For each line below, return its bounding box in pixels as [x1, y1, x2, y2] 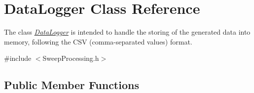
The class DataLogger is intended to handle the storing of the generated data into [4, 27, 251, 37]
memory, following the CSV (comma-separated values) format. [4, 36, 192, 46]
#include [4, 53, 32, 63]
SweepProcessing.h [42, 53, 99, 63]
